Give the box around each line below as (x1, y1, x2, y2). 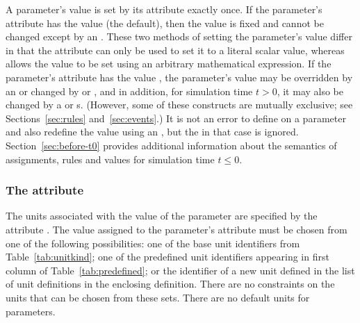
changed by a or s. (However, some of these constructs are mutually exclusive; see (6, 97, 353, 112)
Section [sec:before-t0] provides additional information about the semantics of (6, 138, 337, 152)
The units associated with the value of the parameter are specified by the (6, 208, 318, 223)
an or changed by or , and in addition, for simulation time (6, 83, 253, 98)
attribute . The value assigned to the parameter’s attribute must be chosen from (6, 222, 347, 236)
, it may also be (277, 83, 344, 98)
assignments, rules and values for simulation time (6, 151, 215, 166)
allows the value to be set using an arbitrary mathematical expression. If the (6, 56, 332, 71)
